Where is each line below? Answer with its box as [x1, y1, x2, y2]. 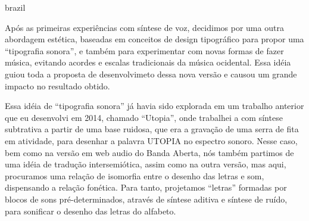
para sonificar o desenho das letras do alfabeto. [5, 204, 176, 217]
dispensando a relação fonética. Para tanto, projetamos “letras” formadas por [5, 181, 287, 194]
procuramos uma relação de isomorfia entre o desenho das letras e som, [5, 169, 264, 182]
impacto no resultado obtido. [5, 79, 110, 92]
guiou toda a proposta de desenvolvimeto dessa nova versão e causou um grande [5, 67, 297, 80]
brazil [5, 1, 26, 13]
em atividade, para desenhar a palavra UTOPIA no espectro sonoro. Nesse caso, [5, 134, 298, 147]
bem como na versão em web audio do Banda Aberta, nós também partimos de [5, 146, 294, 158]
